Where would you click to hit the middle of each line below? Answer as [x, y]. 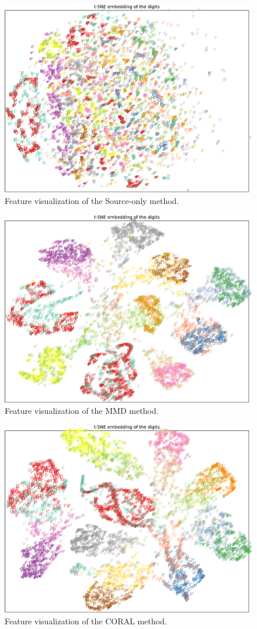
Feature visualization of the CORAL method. [86, 621]
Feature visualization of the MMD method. [82, 411]
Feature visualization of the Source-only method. [92, 200]
